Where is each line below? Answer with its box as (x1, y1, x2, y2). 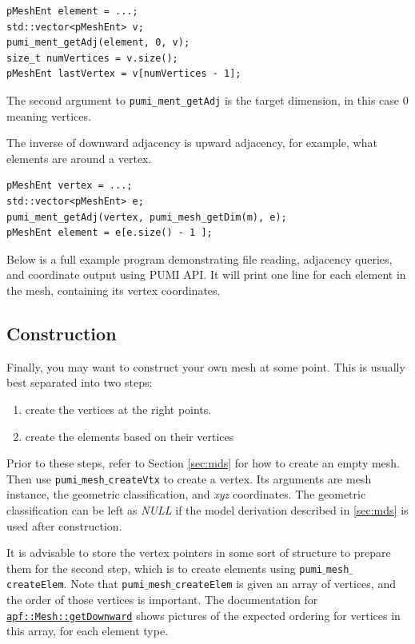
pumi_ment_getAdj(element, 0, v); (6, 37, 190, 49)
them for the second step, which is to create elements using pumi (6, 559, 322, 576)
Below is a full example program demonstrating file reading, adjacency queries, (6, 250, 393, 267)
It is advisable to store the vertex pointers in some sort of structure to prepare (6, 544, 391, 561)
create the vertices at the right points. (25, 400, 212, 417)
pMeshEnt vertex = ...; (6, 180, 133, 192)
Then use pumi (6, 470, 78, 487)
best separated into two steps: (6, 374, 153, 391)
